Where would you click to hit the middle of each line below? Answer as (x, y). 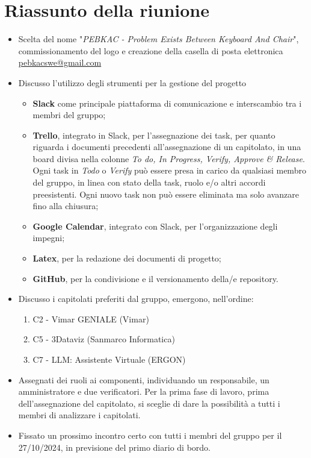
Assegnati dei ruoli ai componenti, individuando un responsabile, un (144, 379)
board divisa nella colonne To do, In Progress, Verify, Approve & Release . (169, 158)
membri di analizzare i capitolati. (79, 415)
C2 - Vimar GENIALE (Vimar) (91, 318)
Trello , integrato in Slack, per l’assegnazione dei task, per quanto (154, 135)
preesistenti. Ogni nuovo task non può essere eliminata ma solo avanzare (166, 194)
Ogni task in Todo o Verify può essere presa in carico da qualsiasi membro (169, 170)
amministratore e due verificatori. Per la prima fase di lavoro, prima (144, 391)
